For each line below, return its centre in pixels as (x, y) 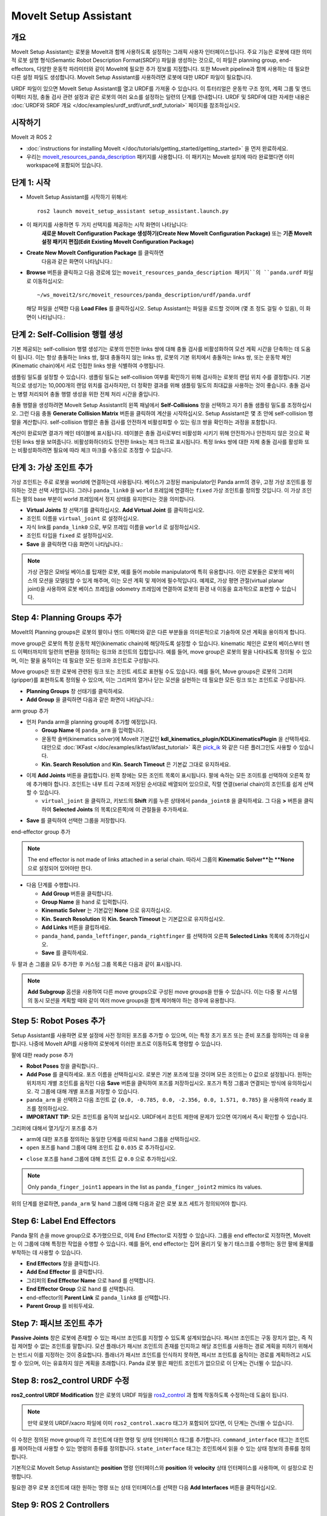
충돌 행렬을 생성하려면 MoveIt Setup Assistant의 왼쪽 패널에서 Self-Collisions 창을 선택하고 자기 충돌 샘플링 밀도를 (148, 405)
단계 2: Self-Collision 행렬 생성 (67, 334)
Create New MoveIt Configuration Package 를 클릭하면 (95, 253)
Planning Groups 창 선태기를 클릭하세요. (75, 691)
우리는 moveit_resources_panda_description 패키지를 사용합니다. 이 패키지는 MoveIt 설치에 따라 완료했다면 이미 (160, 157)
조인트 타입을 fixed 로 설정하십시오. (70, 535)
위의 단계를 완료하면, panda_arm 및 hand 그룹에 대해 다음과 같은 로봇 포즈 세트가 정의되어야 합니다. (129, 1203)
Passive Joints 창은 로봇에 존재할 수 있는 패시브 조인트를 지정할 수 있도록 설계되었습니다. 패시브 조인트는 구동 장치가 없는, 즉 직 (162, 1338)
